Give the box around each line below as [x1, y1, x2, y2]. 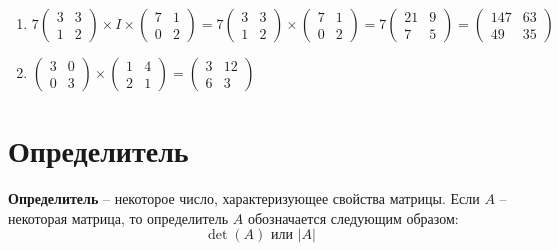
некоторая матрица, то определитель [8, 207, 229, 228]
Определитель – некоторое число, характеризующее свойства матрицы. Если [8, 188, 480, 209]
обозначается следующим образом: [247, 207, 459, 228]
